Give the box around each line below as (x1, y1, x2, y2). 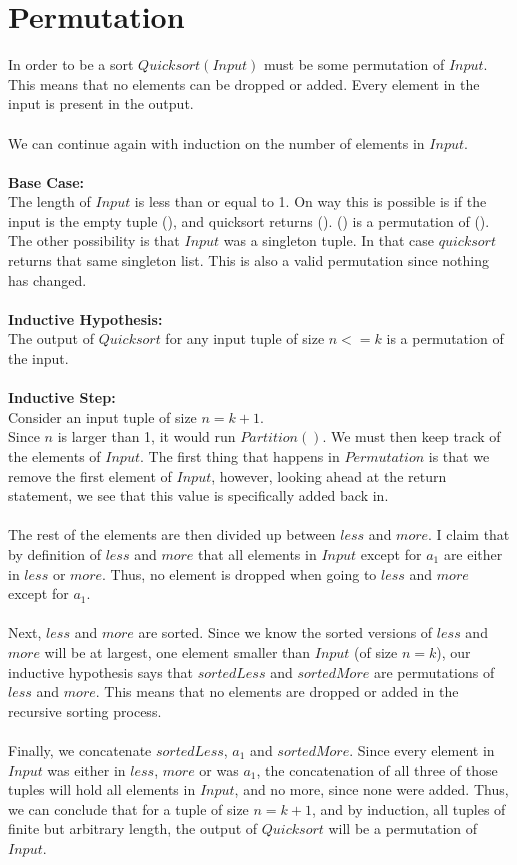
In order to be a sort (8, 54, 134, 75)
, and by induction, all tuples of (311, 798, 506, 819)
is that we (428, 446, 490, 466)
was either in (47, 759, 126, 780)
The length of (8, 191, 91, 212)
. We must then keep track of (322, 426, 501, 447)
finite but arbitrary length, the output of (8, 818, 258, 839)
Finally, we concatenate (8, 739, 152, 760)
